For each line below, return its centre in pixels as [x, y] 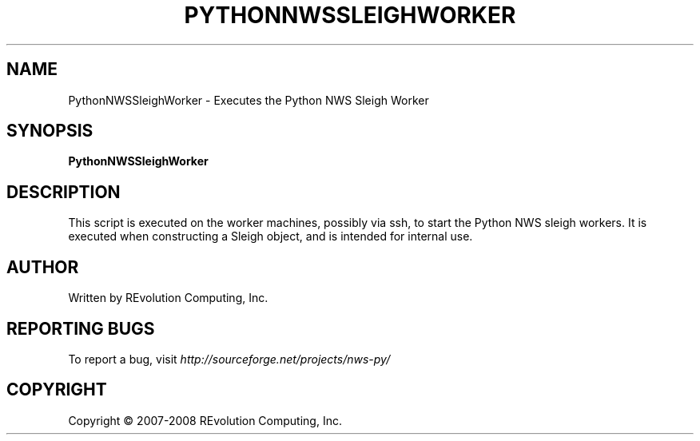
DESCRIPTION [64, 192]
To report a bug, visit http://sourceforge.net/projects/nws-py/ [229, 359]
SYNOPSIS [50, 131]
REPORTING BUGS [81, 328]
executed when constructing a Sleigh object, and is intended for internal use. [270, 236]
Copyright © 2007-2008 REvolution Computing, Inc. [205, 420]
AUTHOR [43, 267]
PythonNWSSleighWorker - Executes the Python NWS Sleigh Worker [249, 100]
